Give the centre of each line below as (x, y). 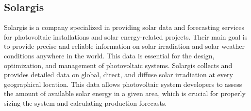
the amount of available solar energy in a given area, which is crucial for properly (125, 93)
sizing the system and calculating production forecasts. (85, 103)
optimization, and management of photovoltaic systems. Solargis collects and (118, 65)
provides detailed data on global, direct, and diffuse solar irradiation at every (118, 75)
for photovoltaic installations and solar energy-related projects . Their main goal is (126, 36)
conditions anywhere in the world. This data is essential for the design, (109, 55)
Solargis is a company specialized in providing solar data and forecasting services (124, 27)
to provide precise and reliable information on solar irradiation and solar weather (125, 46)
